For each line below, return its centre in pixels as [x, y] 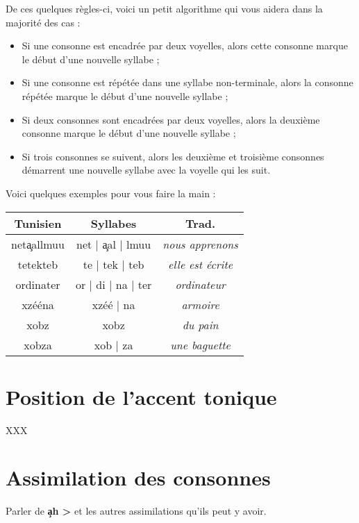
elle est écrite [201, 264]
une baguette [200, 344]
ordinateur [200, 284]
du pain [200, 324]
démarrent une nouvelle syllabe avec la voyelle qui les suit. [146, 170]
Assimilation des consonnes [138, 478]
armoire [200, 304]
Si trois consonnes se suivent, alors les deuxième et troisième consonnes [173, 156]
